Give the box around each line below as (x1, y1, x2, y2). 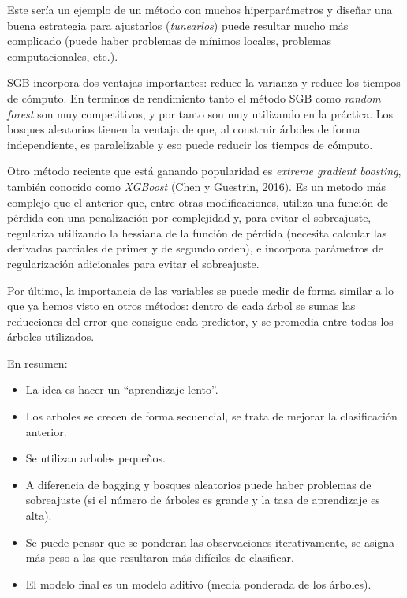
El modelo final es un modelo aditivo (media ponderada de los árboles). (25, 575, 372, 592)
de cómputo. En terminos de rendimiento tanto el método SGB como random (7, 89, 381, 106)
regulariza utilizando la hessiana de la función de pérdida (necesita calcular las (7, 224, 387, 241)
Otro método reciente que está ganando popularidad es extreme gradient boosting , (7, 163, 401, 179)
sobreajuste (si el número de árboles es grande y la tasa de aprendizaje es (25, 491, 380, 508)
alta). (25, 507, 52, 524)
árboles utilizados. (7, 328, 95, 345)
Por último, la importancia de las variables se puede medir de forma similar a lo (7, 282, 394, 298)
